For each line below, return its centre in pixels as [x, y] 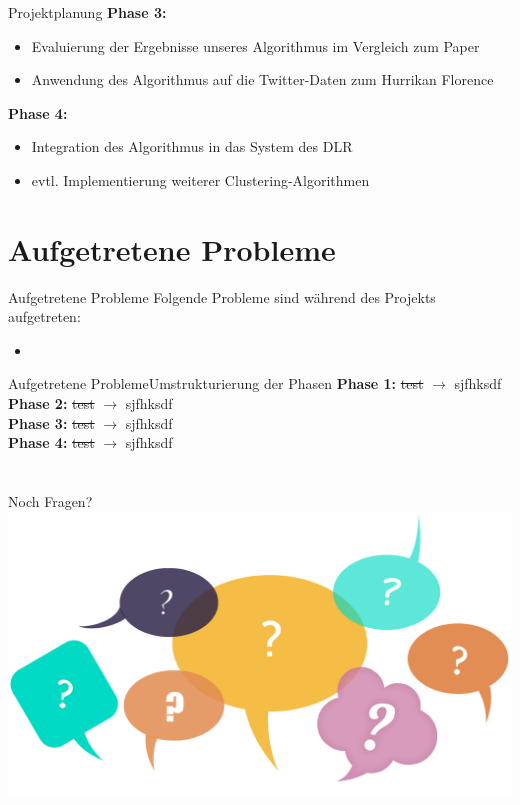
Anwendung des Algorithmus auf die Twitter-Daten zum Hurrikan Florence [262, 79]
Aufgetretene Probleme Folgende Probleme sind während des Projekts [222, 296]
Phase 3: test [51, 422]
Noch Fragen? [50, 501]
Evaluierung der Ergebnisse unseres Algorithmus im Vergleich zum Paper [255, 45]
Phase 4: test [51, 442]
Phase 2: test [51, 403]
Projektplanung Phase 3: [87, 12]
